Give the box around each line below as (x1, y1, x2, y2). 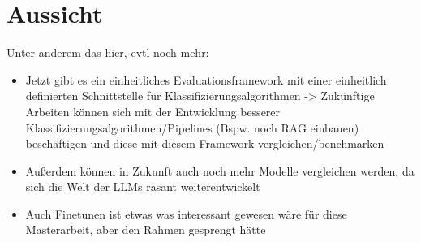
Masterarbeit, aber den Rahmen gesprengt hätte (25, 221, 266, 238)
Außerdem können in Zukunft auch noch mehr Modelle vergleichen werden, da (25, 162, 415, 179)
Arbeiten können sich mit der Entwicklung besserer (25, 102, 281, 119)
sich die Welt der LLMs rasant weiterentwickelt (25, 178, 260, 195)
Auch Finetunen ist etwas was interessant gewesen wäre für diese (25, 205, 347, 222)
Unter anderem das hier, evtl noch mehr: (6, 44, 209, 61)
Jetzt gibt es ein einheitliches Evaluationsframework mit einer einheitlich (25, 71, 387, 88)
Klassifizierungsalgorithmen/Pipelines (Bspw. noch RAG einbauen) (25, 119, 359, 136)
